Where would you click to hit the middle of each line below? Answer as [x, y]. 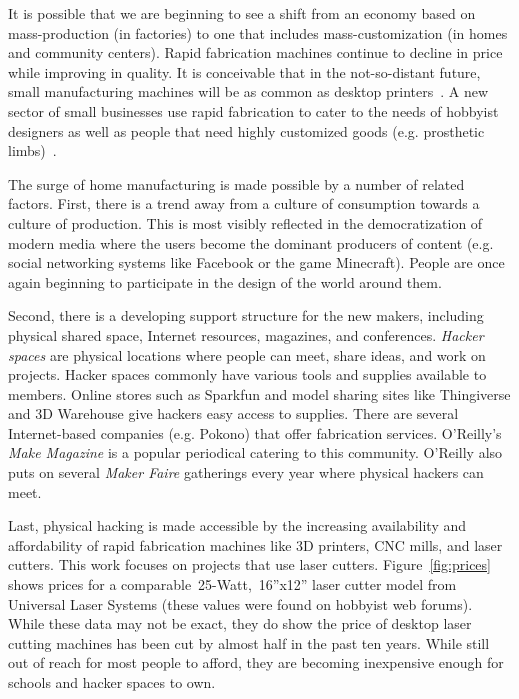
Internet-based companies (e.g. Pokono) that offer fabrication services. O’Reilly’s [255, 432]
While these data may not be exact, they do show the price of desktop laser [240, 623]
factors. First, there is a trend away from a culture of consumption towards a [244, 203]
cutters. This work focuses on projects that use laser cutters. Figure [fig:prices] [249, 564]
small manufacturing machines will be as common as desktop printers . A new [248, 91]
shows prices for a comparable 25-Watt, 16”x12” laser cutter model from [232, 584]
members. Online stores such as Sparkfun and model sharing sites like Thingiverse [259, 393]
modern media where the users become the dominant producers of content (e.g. [251, 242]
